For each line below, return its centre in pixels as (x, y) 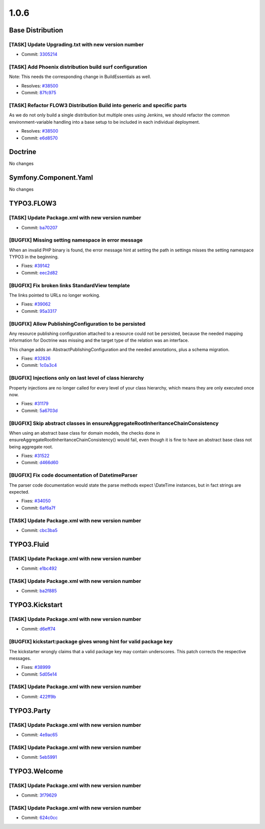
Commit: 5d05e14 (39, 674)
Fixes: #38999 (36, 667)
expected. (19, 492)
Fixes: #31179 (35, 404)
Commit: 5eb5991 (39, 757)
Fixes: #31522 (36, 456)
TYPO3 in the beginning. (34, 257)
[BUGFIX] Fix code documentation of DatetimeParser (73, 475)
